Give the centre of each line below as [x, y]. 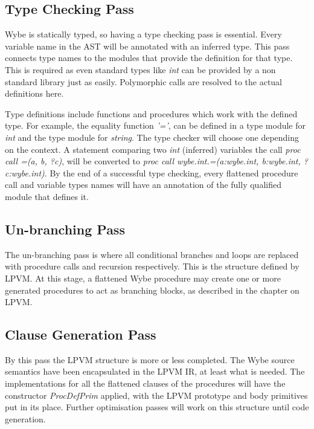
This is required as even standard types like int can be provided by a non [140, 69]
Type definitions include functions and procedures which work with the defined [151, 113]
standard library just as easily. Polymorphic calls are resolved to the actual [144, 81]
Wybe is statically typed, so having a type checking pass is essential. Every [143, 34]
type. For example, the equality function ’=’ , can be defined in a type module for [155, 125]
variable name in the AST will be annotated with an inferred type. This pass [147, 46]
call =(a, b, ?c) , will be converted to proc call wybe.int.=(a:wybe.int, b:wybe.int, [153, 161]
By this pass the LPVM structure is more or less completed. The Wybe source [150, 359]
